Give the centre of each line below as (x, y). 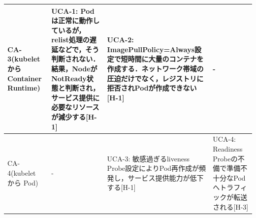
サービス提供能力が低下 (166, 177)
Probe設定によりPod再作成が (153, 168)
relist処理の (70, 40)
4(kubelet (22, 173)
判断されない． (76, 59)
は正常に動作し (76, 20)
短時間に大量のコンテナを (162, 59)
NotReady (69, 78)
